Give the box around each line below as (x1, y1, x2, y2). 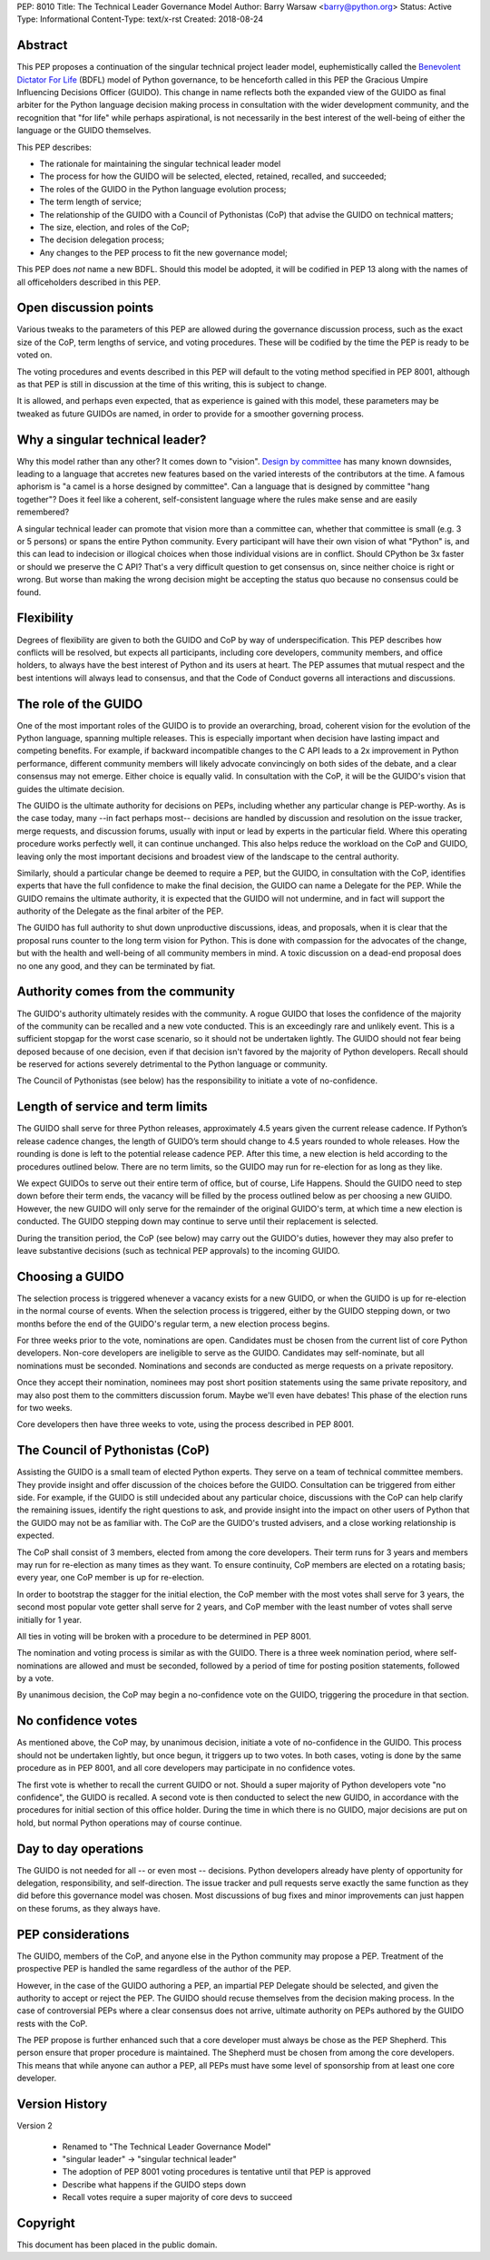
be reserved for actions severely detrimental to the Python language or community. (16, 1059, 328, 1070)
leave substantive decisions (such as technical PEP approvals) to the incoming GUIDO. (16, 1245, 340, 1256)
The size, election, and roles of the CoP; (39, 221, 190, 232)
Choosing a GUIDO (16, 1268, 124, 1284)
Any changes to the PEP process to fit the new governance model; (39, 247, 288, 258)
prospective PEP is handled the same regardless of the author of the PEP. (16, 1963, 292, 1974)
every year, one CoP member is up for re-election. (16, 1572, 204, 1583)
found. (16, 586, 42, 598)
